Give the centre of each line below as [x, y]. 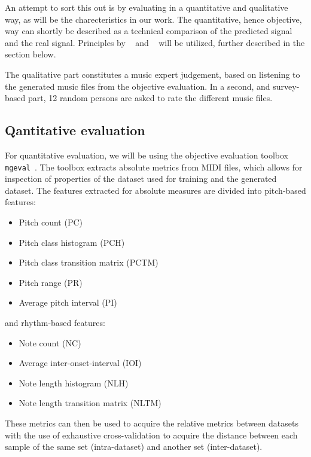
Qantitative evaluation [75, 130]
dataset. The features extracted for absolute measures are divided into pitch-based [155, 190]
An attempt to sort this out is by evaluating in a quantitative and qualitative [147, 7]
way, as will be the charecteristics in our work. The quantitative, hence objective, [153, 19]
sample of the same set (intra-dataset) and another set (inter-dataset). [134, 447]
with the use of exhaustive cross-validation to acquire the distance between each [151, 435]
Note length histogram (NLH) [74, 383]
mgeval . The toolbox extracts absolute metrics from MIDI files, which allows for [154, 167]
